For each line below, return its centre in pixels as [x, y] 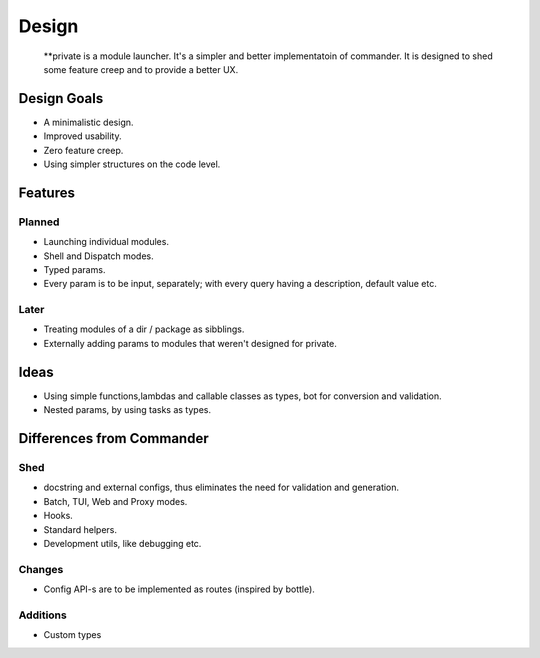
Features [46, 192]
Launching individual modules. [106, 242]
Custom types [72, 635]
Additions [42, 615]
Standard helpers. [80, 529]
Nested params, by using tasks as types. [127, 410]
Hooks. [58, 516]
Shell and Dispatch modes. [98, 256]
